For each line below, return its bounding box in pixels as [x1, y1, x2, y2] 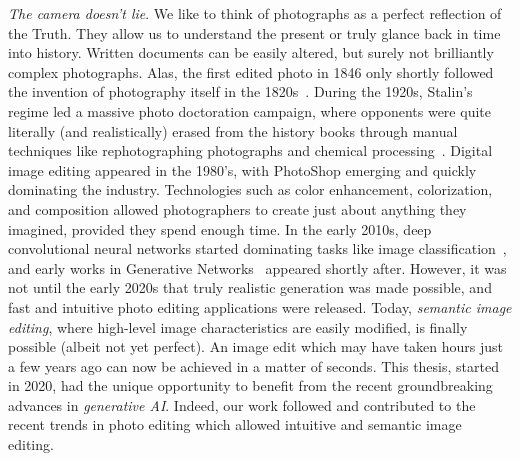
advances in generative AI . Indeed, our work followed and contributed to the [8, 394, 476, 415]
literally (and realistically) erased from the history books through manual [8, 120, 458, 141]
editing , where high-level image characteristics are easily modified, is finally [8, 316, 468, 337]
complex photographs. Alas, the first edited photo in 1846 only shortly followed [8, 61, 494, 82]
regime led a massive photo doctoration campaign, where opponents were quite [8, 100, 491, 121]
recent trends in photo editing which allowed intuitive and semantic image [8, 414, 462, 435]
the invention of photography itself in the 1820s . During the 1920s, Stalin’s [8, 81, 473, 102]
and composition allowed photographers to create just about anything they [8, 198, 467, 219]
